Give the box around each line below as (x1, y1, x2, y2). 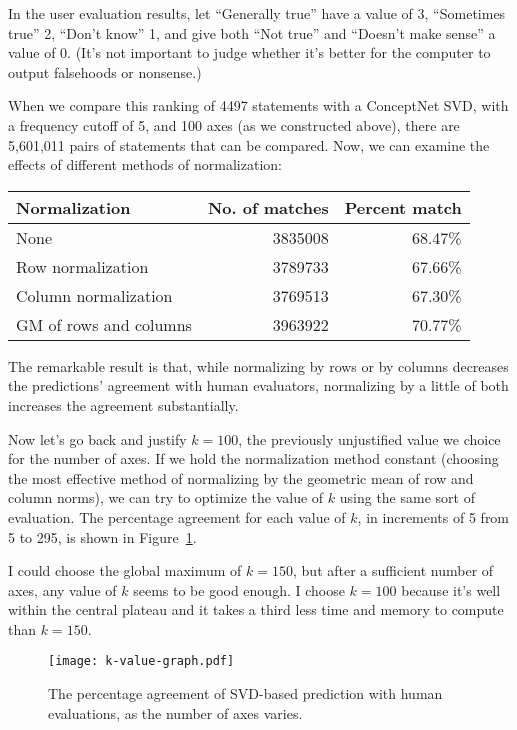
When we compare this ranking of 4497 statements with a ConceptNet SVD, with (8, 95, 509, 116)
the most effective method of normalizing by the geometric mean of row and (8, 467, 474, 488)
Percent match (344, 195, 462, 219)
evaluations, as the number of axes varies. (48, 702, 303, 723)
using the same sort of (339, 487, 475, 508)
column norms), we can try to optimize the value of (8, 487, 324, 508)
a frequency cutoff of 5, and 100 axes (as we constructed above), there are (8, 114, 460, 135)
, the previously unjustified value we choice (238, 428, 501, 449)
